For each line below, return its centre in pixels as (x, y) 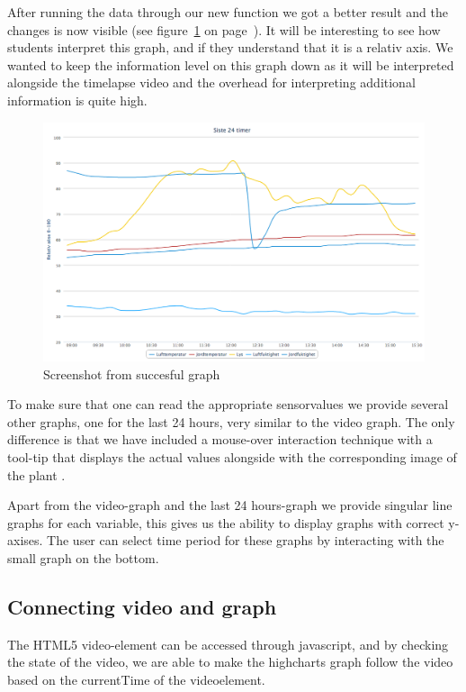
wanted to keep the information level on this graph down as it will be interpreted (231, 64)
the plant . (36, 474)
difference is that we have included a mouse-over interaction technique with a (220, 439)
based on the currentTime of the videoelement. (136, 679)
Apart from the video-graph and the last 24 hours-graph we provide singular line (230, 505)
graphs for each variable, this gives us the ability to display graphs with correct (226, 522)
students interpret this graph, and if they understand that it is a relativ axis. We (230, 47)
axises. (25, 540)
